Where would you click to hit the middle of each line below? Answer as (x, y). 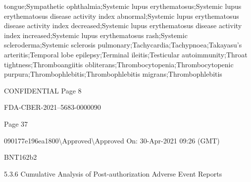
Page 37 (16, 123)
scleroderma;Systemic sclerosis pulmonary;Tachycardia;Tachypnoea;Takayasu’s (123, 45)
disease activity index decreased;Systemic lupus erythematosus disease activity (123, 25)
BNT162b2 (21, 157)
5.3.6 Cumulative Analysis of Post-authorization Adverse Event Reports (113, 173)
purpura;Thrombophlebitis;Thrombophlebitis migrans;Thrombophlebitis (113, 74)
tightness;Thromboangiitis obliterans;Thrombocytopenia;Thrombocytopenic (119, 64)
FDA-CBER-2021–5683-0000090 (52, 107)
